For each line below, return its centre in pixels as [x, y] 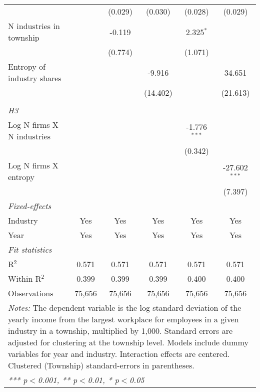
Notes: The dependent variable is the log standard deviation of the [125, 308]
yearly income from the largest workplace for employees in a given [123, 319]
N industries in [34, 26]
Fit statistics [30, 249]
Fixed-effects [30, 206]
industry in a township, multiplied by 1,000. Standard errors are [120, 331]
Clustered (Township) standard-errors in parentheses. [101, 365]
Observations [31, 293]
